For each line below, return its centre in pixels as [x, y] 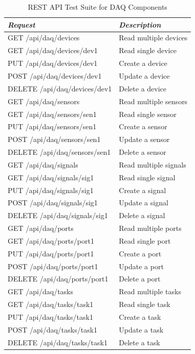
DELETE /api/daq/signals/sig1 [58, 215]
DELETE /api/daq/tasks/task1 [58, 342]
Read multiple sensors [153, 101]
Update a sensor [144, 139]
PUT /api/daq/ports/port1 [51, 253]
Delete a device [143, 88]
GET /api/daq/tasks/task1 [51, 304]
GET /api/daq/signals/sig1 [51, 177]
